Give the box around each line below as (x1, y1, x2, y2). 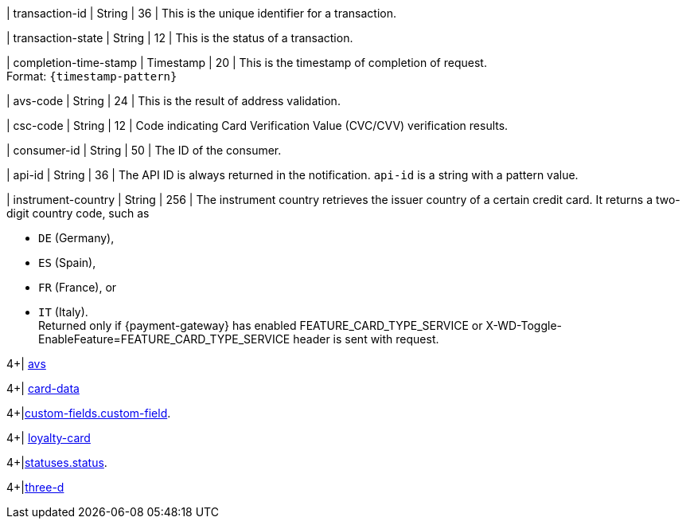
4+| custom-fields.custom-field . (6, 406, 171, 420)
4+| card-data (6, 382, 80, 395)
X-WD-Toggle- (485, 319, 562, 332)
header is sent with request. (293, 332, 439, 346)
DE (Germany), (38, 231, 115, 245)
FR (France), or (38, 280, 117, 294)
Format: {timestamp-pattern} (6, 69, 177, 83)
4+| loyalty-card (6, 431, 91, 445)
